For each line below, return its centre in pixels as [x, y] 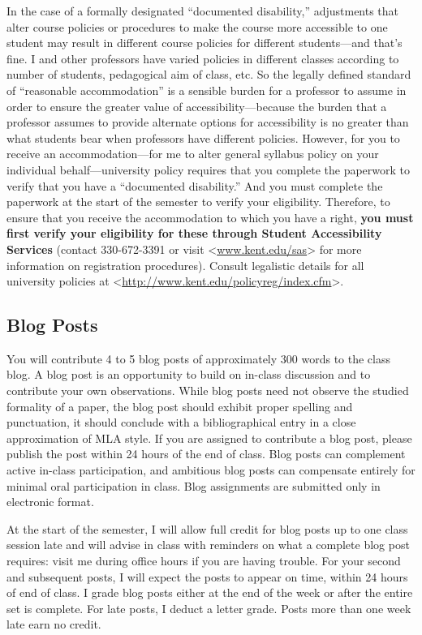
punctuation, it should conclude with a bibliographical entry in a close [181, 422]
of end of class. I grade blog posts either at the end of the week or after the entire [210, 592]
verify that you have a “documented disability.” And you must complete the [195, 185]
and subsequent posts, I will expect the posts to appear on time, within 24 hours [207, 576]
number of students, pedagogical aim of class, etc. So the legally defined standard [209, 74]
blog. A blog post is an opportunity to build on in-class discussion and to [189, 374]
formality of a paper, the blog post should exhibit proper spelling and [180, 406]
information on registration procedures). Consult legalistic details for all [185, 265]
